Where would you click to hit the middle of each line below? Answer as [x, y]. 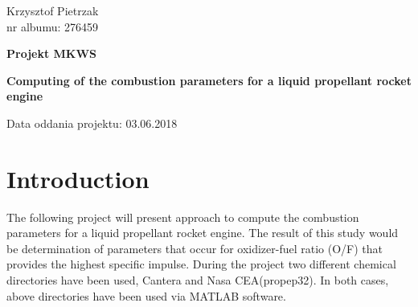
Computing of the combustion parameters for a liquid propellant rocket [209, 80]
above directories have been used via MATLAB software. [146, 295]
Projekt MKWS [52, 53]
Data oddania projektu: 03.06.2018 [92, 123]
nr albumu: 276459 [53, 26]
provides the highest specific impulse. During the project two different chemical [201, 264]
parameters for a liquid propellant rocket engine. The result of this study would [203, 233]
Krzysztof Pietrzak [53, 10]
